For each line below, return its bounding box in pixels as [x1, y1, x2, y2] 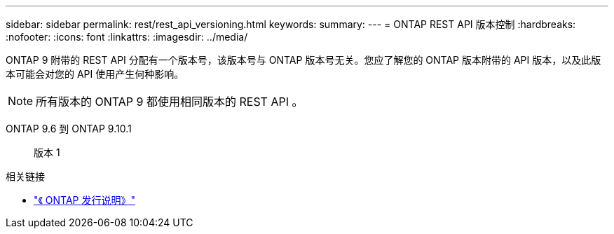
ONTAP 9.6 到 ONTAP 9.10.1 [6, 123, 132, 135]
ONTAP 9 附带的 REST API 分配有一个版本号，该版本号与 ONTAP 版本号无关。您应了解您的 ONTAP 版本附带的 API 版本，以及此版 [6, 54, 601, 66]
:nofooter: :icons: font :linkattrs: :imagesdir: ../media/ [6, 31, 248, 43]
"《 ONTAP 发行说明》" [34, 194, 136, 206]
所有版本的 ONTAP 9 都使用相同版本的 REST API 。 [36, 95, 303, 109]
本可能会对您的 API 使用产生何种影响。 [6, 68, 184, 80]
